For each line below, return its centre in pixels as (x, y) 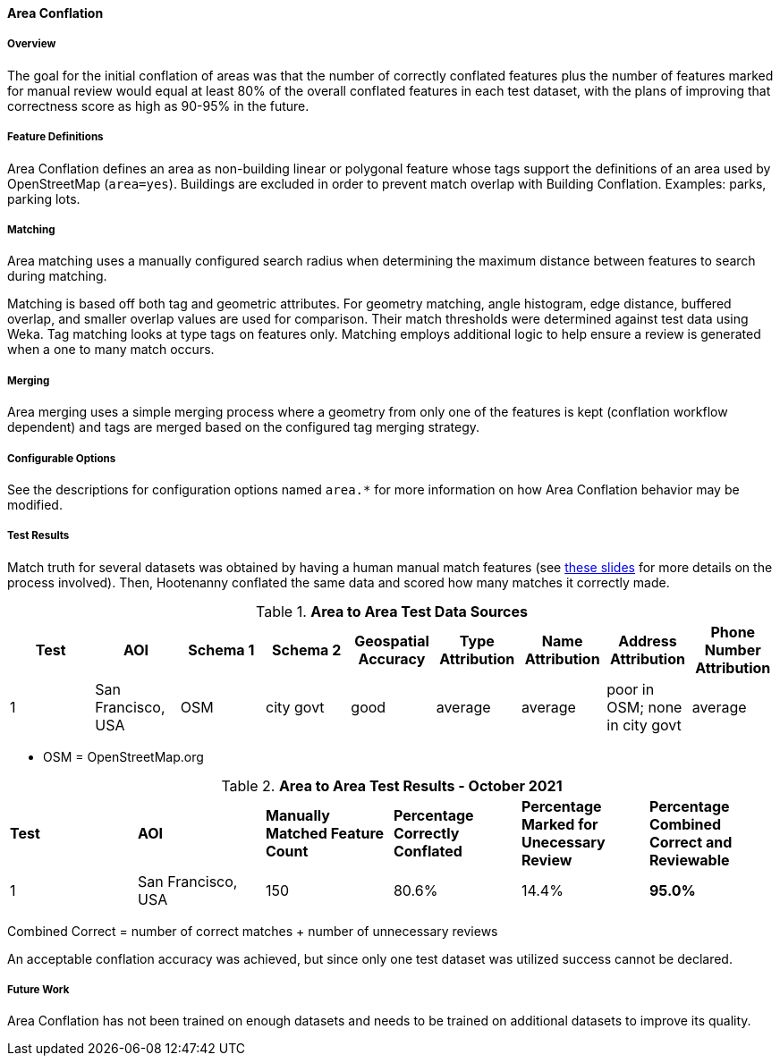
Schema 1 (221, 650)
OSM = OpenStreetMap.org (123, 756)
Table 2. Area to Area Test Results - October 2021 (392, 785)
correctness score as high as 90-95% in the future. (158, 105)
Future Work (38, 990)
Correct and (691, 842)
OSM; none (644, 707)
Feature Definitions (55, 137)
